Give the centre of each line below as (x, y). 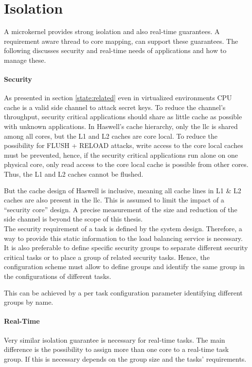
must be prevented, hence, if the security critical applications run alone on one (121, 155)
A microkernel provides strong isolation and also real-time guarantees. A (112, 31)
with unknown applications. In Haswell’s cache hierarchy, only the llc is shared (121, 126)
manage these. (25, 60)
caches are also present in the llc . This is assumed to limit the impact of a (114, 200)
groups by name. (29, 302)
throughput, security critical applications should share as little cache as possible (123, 117)
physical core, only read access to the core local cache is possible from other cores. (126, 164)
